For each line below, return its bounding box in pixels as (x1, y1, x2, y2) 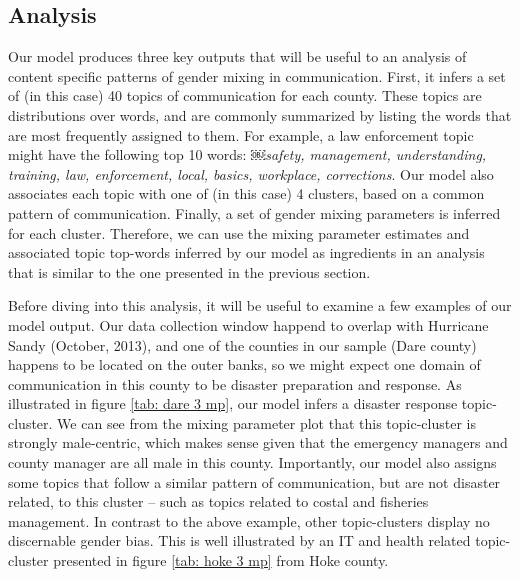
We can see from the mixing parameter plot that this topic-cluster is (57, 412, 476, 433)
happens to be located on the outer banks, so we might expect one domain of (8, 354, 481, 375)
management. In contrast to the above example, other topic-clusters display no (8, 510, 490, 531)
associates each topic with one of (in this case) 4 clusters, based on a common (8, 183, 485, 204)
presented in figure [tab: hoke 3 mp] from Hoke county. (53, 550, 389, 571)
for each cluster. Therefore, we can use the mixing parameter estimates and (8, 222, 470, 243)
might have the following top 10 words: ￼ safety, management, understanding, (8, 144, 487, 165)
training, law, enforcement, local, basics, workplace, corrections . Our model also (8, 163, 494, 184)
